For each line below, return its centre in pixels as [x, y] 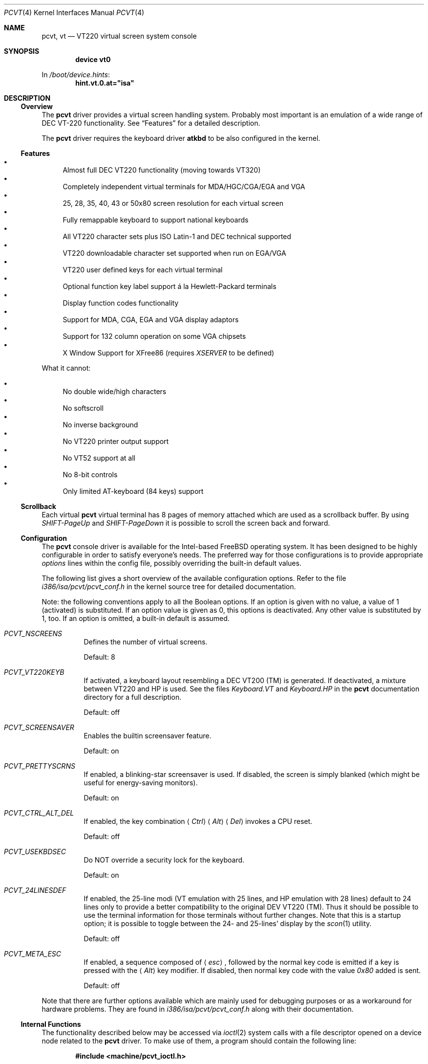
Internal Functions [51, 1024]
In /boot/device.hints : [76, 75]
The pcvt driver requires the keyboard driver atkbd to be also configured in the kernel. [181, 138]
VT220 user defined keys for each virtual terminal [143, 270]
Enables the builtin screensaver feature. [148, 736]
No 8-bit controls [90, 475]
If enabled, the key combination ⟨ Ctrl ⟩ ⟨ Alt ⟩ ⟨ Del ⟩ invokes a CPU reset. [198, 821]
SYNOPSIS [22, 51]
